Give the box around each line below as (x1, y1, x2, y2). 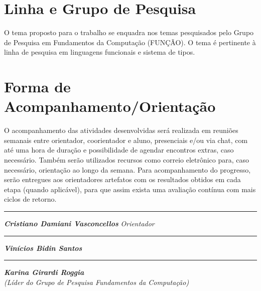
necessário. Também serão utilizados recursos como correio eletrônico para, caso (4, 155, 249, 165)
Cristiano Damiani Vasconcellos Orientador (4, 218, 155, 228)
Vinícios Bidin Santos (4, 242, 82, 253)
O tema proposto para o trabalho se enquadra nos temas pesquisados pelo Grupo (4, 27, 254, 38)
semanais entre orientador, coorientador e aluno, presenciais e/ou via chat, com (4, 134, 248, 145)
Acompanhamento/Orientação (4, 96, 216, 116)
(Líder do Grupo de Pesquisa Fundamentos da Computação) (4, 276, 189, 287)
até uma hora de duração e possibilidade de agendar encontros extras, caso (4, 144, 234, 155)
